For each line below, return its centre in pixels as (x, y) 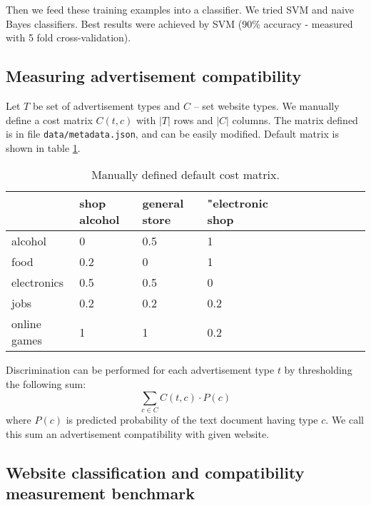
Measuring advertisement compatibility (154, 76)
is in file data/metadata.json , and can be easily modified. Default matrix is (172, 134)
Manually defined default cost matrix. (185, 175)
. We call (345, 419)
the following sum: (46, 384)
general (163, 203)
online (26, 324)
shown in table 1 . (43, 147)
